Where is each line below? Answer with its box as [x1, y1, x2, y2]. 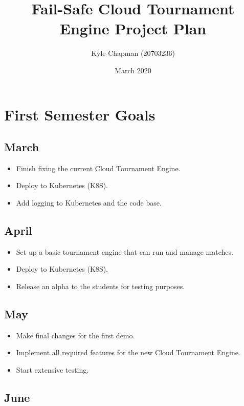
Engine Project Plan [59, 18, 207, 39]
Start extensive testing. [16, 364, 89, 375]
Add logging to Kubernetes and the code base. [16, 197, 162, 208]
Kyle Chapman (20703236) [91, 48, 175, 58]
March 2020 [115, 65, 151, 75]
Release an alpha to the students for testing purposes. [16, 281, 185, 292]
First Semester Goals [4, 104, 156, 125]
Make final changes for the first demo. [16, 330, 135, 340]
